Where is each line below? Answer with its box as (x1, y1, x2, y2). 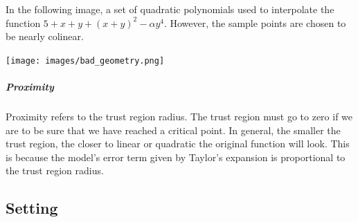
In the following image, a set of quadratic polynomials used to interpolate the (6, 2, 334, 16)
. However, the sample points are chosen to (163, 15, 346, 30)
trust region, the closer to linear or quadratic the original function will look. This (6, 136, 350, 151)
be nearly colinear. (6, 29, 84, 44)
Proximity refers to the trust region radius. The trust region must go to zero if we (6, 109, 353, 123)
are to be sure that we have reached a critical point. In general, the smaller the (6, 122, 341, 137)
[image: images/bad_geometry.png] (6, 55, 165, 66)
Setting (6, 197, 58, 219)
